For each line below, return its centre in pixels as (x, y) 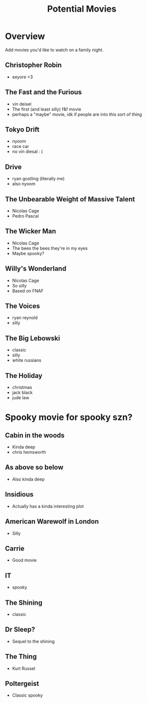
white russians (27, 360)
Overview (25, 36)
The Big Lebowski (33, 338)
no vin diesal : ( (27, 151)
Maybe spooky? (28, 253)
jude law (20, 398)
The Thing (21, 657)
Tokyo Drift (22, 129)
